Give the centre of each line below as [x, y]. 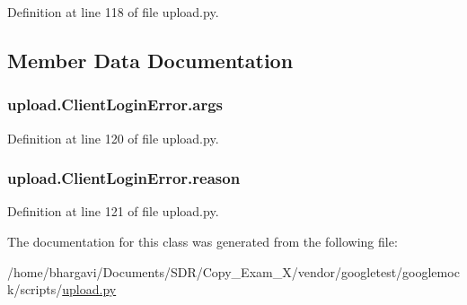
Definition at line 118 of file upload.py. [113, 12]
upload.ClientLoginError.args [115, 105]
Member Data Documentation [150, 60]
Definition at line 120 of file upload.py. [113, 138]
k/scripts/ [35, 289]
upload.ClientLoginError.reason [124, 178]
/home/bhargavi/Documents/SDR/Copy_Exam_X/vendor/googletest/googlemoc [233, 271]
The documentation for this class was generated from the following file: [203, 241]
